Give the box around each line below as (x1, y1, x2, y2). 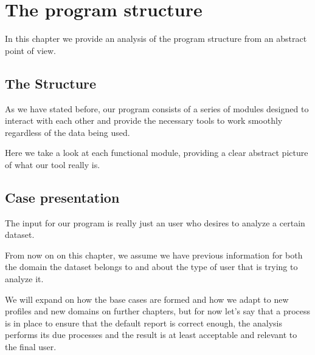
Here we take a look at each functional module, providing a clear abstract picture (5, 146, 308, 159)
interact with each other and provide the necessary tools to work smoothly (5, 114, 283, 127)
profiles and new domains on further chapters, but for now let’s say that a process (5, 305, 311, 317)
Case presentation (5, 188, 120, 206)
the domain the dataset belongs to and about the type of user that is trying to (5, 260, 298, 273)
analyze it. (5, 272, 44, 285)
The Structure (5, 73, 97, 92)
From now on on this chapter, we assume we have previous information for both (5, 248, 303, 261)
